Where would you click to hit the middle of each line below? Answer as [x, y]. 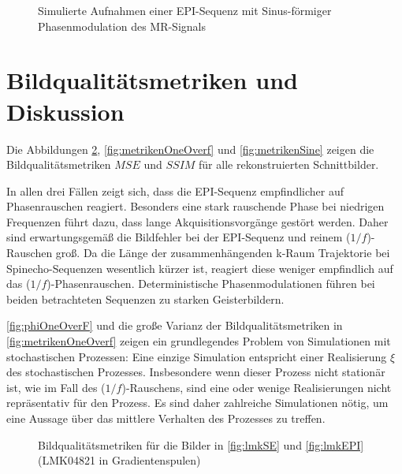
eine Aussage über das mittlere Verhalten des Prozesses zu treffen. [166, 418]
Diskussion [65, 111]
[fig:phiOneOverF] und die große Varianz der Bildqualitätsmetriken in [175, 325]
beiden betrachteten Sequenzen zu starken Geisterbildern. [145, 299]
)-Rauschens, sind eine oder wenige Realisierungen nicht [257, 387]
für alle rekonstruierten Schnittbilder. [289, 164]
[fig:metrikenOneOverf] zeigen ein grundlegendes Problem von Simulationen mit [199, 341]
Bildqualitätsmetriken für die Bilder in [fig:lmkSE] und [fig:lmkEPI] [201, 444]
